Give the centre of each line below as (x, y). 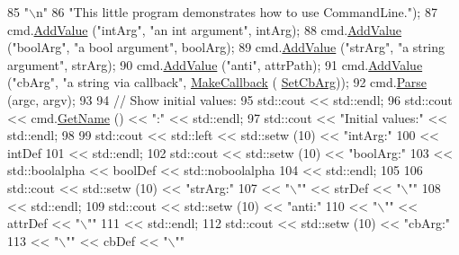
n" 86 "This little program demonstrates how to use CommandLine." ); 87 (236, 12)
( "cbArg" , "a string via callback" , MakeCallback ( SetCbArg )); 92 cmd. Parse (217, 82)
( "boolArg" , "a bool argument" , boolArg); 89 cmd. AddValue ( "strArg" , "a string (226, 47)
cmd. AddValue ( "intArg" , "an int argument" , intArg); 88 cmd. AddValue (205, 29)
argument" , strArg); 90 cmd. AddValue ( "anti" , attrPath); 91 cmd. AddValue (215, 64)
